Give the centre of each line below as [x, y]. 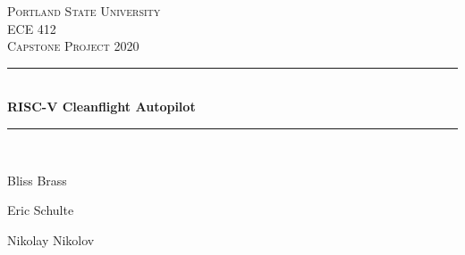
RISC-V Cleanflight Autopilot [101, 107]
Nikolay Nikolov [51, 239]
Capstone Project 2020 [73, 46]
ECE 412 [32, 28]
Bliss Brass [37, 180]
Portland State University [84, 11]
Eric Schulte [41, 210]
